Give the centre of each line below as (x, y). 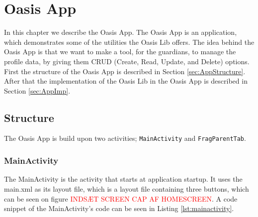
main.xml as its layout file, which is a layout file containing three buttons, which (127, 188)
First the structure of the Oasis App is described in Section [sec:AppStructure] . (125, 71)
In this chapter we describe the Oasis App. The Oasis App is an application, (121, 32)
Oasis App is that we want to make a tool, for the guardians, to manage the (120, 52)
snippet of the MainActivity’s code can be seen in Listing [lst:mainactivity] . (119, 208)
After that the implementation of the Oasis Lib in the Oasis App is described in (126, 81)
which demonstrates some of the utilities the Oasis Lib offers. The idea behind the (129, 42)
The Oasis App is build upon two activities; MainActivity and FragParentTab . (125, 138)
